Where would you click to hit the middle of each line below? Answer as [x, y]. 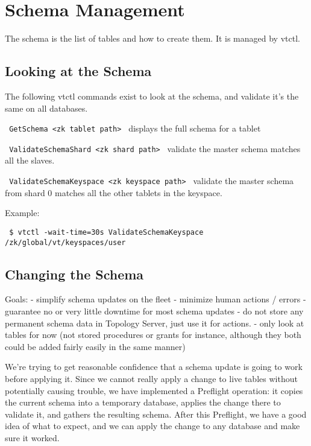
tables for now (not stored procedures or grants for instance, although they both [153, 335]
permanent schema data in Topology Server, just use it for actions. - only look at [155, 323]
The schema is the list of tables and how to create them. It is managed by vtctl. [152, 38]
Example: [22, 213]
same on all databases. [46, 108]
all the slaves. [30, 160]
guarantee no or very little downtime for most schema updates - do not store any [154, 311]
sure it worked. [32, 437]
